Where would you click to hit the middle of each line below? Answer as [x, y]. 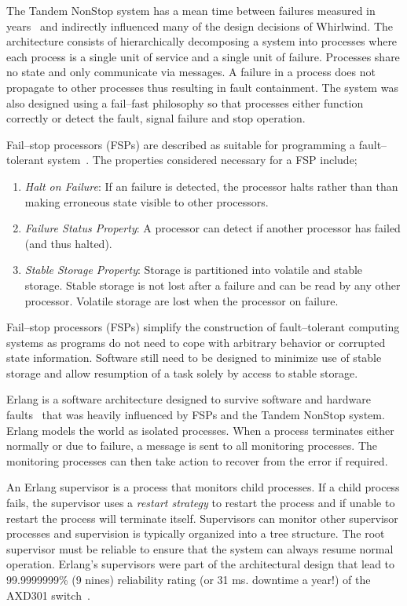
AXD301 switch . [48, 595]
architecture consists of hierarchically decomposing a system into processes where [202, 41]
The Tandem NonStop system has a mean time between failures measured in [191, 10]
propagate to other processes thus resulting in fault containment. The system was [202, 87]
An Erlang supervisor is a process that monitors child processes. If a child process [203, 487]
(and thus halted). [68, 243]
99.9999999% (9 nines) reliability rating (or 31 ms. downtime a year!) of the [189, 579]
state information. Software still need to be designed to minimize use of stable [194, 358]
